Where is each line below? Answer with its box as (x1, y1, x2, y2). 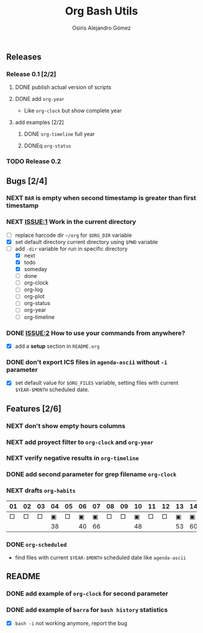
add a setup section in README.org (14, 342, 100, 350)
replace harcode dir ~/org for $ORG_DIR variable (14, 231, 132, 239)
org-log (24, 286, 43, 294)
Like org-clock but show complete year (24, 107, 122, 114)
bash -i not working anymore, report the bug (14, 619, 128, 626)
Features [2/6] (6, 403, 62, 414)
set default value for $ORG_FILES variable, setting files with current (14, 379, 179, 387)
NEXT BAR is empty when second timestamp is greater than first (6, 194, 196, 202)
